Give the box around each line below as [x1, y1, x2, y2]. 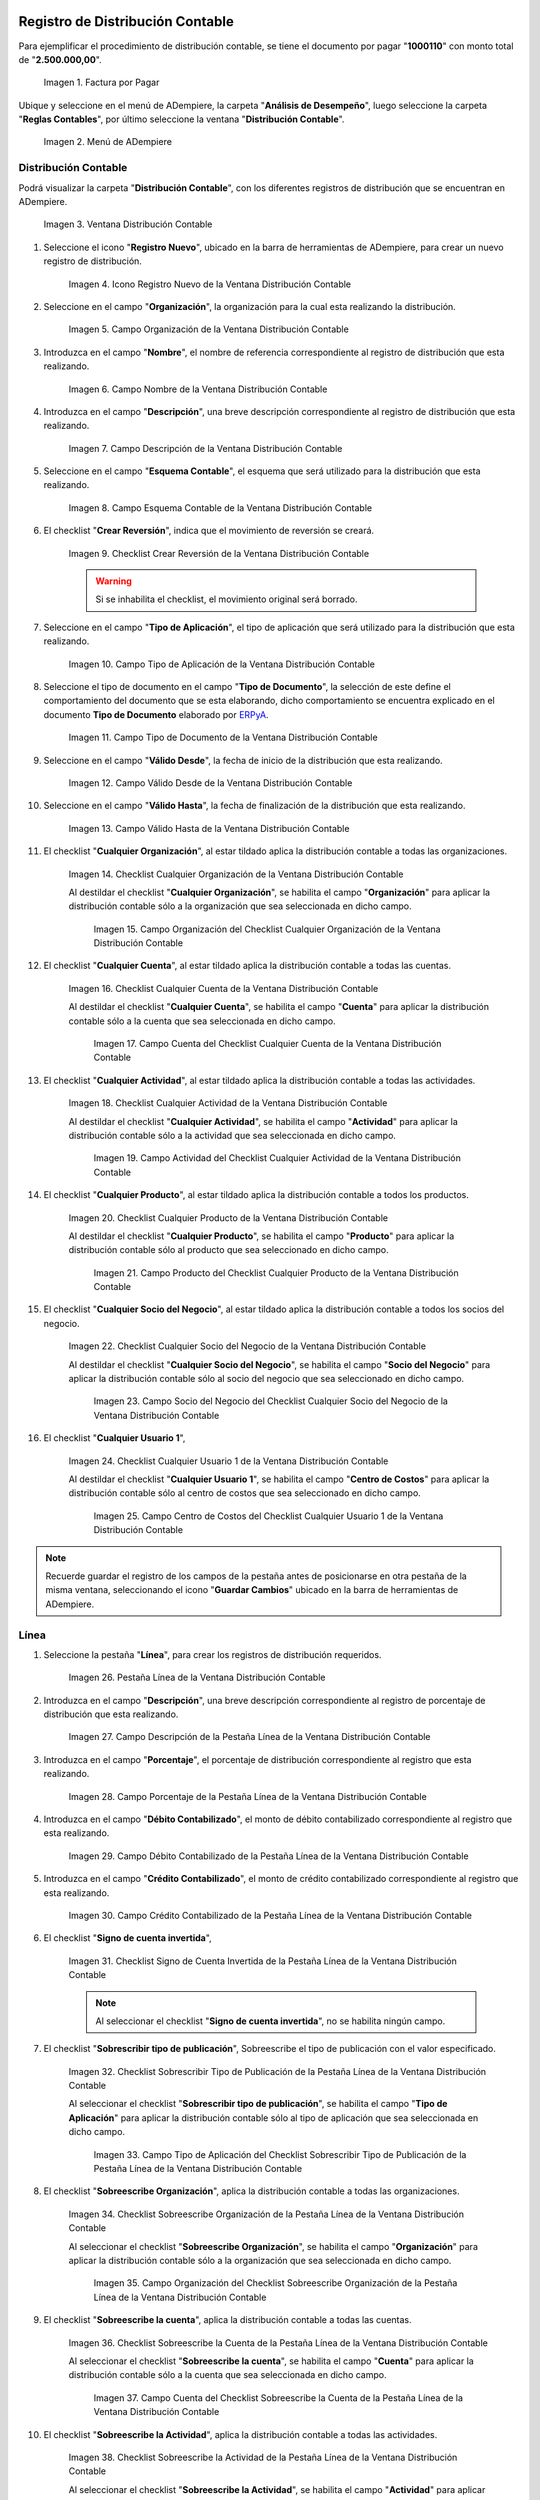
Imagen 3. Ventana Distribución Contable [43, 218, 213, 230]
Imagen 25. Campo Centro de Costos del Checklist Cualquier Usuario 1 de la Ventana [93, 1510, 444, 1522]
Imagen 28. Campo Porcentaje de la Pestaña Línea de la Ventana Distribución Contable [68, 1790, 427, 1802]
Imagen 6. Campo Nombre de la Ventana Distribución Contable [68, 383, 328, 395]
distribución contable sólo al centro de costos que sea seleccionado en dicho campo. [68, 1487, 422, 1499]
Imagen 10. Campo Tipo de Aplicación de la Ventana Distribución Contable [68, 658, 375, 670]
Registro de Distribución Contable [18, 13, 234, 30]
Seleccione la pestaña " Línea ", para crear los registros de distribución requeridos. [43, 1648, 382, 1660]
